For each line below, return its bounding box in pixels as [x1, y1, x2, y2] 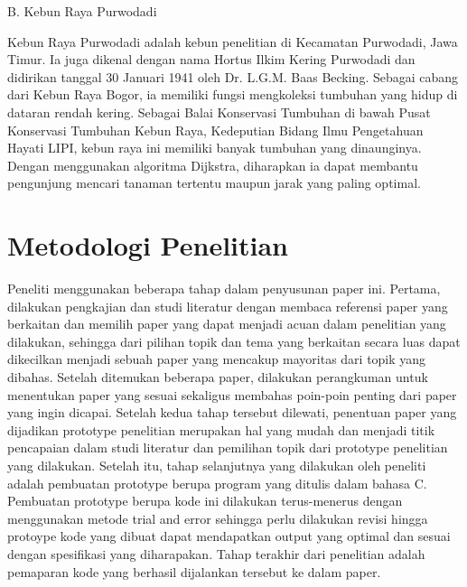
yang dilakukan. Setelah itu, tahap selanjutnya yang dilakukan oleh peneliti [7, 456, 426, 474]
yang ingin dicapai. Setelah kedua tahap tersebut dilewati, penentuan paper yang [7, 403, 457, 422]
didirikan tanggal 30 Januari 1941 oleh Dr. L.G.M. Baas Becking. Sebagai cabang [7, 67, 459, 86]
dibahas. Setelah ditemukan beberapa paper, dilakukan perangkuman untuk [7, 368, 428, 387]
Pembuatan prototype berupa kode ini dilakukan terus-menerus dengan [7, 491, 403, 510]
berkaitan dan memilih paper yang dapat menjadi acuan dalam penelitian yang [7, 314, 446, 333]
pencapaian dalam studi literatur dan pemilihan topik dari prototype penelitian [7, 438, 448, 457]
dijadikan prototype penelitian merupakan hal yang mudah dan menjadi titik [7, 420, 435, 439]
